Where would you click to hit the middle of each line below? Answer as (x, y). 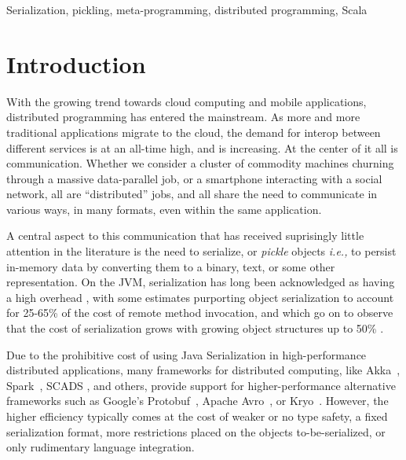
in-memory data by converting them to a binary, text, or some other (171, 266)
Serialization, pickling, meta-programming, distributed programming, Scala (187, 9)
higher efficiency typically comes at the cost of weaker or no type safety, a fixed (197, 416)
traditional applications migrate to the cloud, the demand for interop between (194, 132)
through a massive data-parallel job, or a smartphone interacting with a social (194, 178)
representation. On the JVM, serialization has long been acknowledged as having (201, 282)
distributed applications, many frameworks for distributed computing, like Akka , (203, 370)
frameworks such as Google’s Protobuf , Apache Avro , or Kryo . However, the (198, 401)
